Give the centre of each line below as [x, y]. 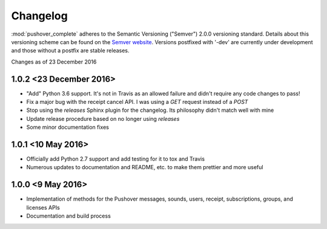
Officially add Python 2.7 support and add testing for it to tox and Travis [116, 159]
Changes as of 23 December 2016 [54, 62]
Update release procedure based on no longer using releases [103, 118]
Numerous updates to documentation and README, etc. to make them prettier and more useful [145, 167]
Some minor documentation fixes [68, 127]
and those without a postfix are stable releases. [70, 51]
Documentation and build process [69, 216]
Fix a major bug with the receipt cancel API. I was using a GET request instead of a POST [137, 102]
